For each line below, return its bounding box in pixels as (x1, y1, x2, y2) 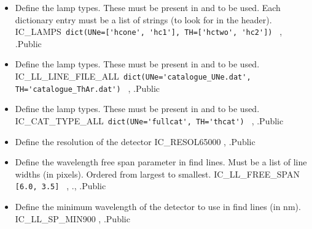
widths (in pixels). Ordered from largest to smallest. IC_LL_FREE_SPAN (15, 167, 300, 180)
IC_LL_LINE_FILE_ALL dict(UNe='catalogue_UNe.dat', (15, 70, 251, 83)
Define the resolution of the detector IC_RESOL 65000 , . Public (15, 135, 255, 148)
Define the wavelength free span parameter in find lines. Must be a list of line (15, 156, 307, 168)
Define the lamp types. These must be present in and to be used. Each (15, 1, 281, 13)
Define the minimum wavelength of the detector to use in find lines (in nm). (15, 200, 301, 213)
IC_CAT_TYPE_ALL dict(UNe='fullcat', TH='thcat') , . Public (15, 114, 284, 127)
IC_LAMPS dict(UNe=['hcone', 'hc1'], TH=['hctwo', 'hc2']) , (15, 25, 283, 38)
